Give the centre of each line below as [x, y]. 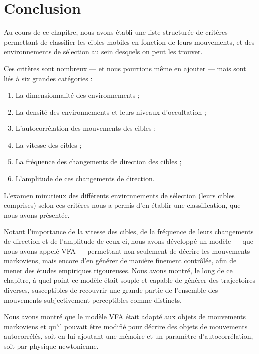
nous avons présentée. [37, 214]
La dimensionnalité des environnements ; [78, 95]
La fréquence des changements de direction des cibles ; [99, 162]
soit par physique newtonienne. [51, 345]
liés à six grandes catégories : [48, 78]
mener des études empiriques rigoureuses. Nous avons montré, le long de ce [118, 270]
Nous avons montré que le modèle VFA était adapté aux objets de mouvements [125, 316]
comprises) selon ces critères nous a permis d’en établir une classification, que [122, 205]
